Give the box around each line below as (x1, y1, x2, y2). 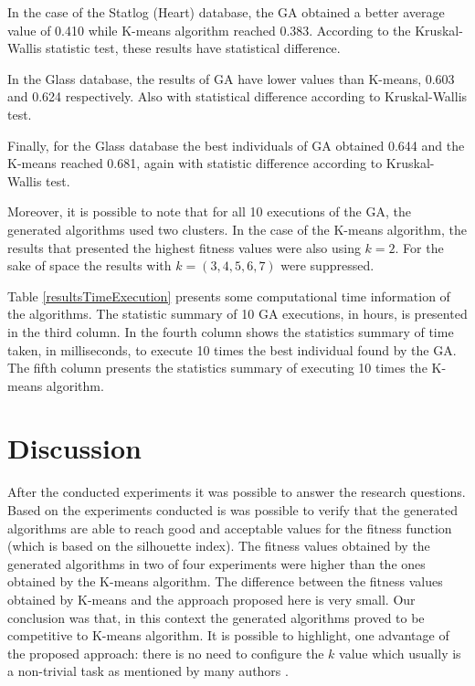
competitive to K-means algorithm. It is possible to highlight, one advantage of (7, 626, 449, 645)
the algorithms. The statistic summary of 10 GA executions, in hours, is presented (7, 304, 468, 323)
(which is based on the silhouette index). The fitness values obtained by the (7, 536, 430, 555)
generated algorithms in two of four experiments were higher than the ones (7, 554, 426, 573)
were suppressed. (280, 256, 375, 275)
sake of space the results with (7, 256, 172, 275)
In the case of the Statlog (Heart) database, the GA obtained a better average (7, 3, 445, 21)
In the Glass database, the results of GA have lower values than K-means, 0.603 (7, 69, 455, 88)
